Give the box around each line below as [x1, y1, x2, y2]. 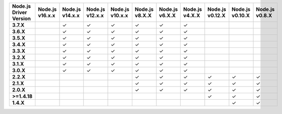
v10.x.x [110, 12, 128, 19]
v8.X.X [134, 12, 152, 19]
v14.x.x [62, 12, 80, 19]
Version [12, 15, 31, 22]
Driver [12, 9, 27, 16]
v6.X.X [159, 12, 176, 19]
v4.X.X [183, 12, 200, 19]
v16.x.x [37, 12, 56, 19]
